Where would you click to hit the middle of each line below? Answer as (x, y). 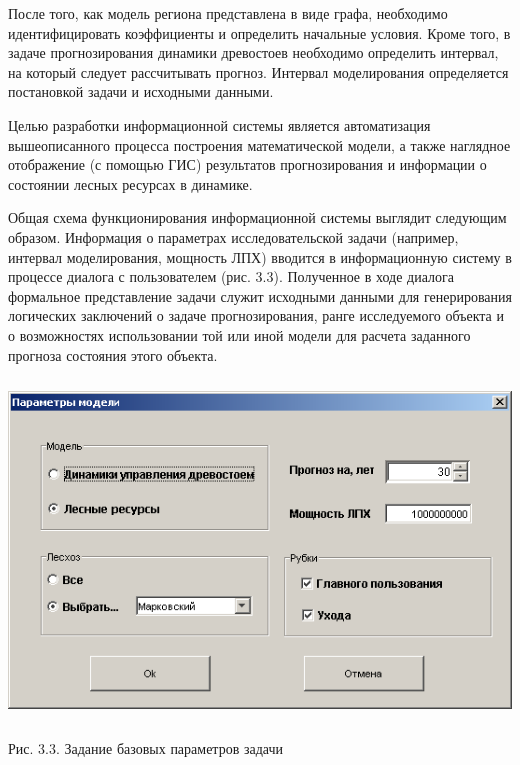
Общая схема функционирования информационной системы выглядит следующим (257, 217)
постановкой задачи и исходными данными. (141, 91)
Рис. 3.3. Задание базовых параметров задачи (145, 748)
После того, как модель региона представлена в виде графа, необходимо (228, 13)
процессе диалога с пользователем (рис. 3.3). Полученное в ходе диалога (231, 276)
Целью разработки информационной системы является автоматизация (219, 124)
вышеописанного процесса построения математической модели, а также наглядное (259, 144)
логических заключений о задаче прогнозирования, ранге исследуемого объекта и (256, 315)
